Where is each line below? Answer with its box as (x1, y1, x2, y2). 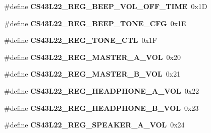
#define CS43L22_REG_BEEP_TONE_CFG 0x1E (4, 18, 186, 28)
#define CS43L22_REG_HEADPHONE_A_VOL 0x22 (4, 85, 199, 96)
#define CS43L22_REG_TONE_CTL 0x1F (4, 35, 157, 45)
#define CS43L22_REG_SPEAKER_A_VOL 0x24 (4, 119, 185, 130)
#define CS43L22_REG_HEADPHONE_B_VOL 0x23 (4, 102, 199, 113)
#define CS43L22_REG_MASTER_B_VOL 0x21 (4, 69, 181, 79)
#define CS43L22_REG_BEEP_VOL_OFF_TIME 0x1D (4, 1, 207, 11)
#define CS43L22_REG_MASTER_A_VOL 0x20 (4, 51, 181, 62)
